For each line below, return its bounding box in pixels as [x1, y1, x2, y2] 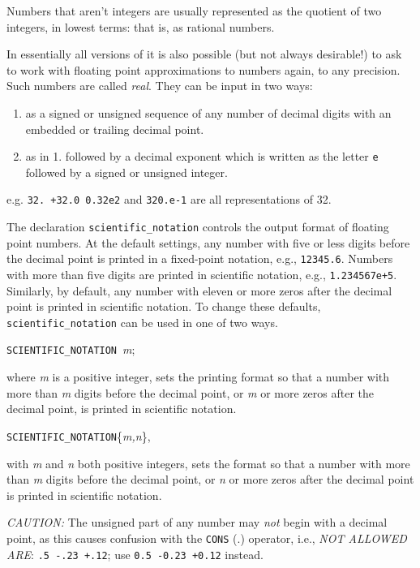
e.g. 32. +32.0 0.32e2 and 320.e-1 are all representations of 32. [6, 191, 332, 208]
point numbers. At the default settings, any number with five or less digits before [6, 234, 410, 251]
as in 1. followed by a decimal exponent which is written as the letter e [25, 148, 379, 165]
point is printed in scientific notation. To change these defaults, [6, 298, 321, 315]
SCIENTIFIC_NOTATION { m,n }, [6, 427, 151, 444]
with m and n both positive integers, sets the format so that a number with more [6, 454, 410, 471]
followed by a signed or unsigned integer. [25, 163, 228, 180]
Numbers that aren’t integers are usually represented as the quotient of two [6, 2, 382, 19]
